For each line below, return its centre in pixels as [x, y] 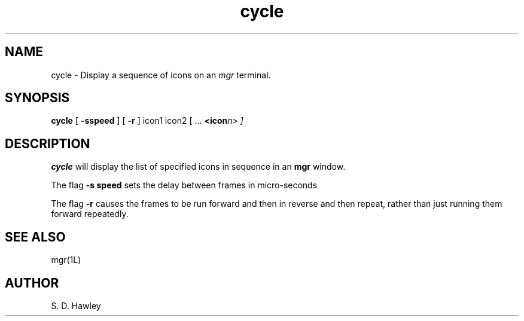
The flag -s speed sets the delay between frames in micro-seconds [184, 185]
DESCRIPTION [48, 143]
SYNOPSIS [37, 98]
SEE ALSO [35, 237]
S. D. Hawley [76, 305]
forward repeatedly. [90, 214]
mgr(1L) [66, 260]
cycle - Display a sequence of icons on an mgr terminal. [161, 75]
